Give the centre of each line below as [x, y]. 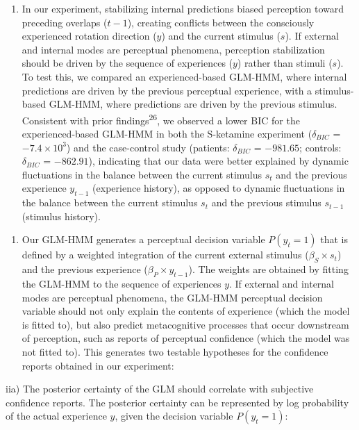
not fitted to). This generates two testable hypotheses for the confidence [175, 351]
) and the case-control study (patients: [148, 147]
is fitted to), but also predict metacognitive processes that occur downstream [185, 324]
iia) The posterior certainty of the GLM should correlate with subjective [160, 389]
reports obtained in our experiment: [98, 365]
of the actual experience [56, 416]
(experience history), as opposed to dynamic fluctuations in [219, 188]
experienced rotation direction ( [89, 36]
